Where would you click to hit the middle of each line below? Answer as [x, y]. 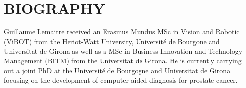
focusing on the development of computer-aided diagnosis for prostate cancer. [121, 80]
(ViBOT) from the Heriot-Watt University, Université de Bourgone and [112, 41]
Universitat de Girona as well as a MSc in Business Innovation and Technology [123, 51]
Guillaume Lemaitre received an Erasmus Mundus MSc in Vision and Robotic [122, 32]
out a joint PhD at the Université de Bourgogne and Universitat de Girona [117, 70]
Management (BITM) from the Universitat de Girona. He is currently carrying [123, 60]
